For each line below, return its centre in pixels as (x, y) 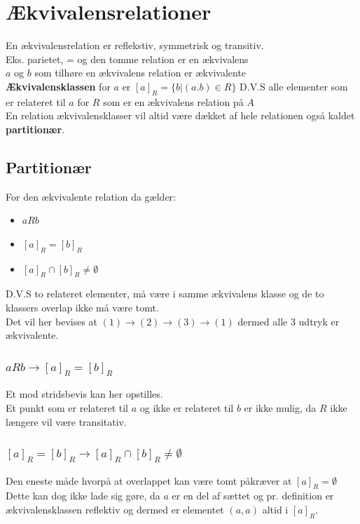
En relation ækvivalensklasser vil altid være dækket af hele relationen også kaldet (180, 115)
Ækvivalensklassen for (58, 86)
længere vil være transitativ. (66, 421)
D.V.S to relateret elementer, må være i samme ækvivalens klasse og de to (165, 294)
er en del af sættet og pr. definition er (253, 496)
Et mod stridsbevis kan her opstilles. (84, 394)
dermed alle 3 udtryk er (289, 321)
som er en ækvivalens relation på (173, 101)
